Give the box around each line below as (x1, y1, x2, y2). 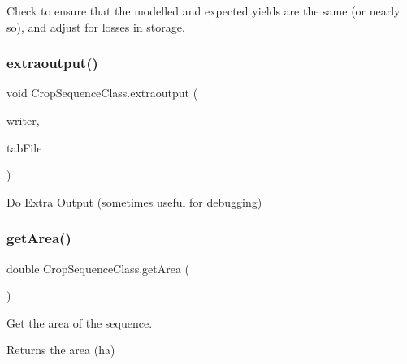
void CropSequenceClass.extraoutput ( (6, 84, 198, 101)
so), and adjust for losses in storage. (6, 18, 185, 35)
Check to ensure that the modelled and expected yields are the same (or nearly (6, 2, 401, 19)
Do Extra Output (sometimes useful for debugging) (6, 193, 262, 210)
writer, (6, 112, 40, 128)
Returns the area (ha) (6, 341, 115, 358)
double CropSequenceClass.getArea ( (6, 259, 190, 276)
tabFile (6, 139, 42, 156)
